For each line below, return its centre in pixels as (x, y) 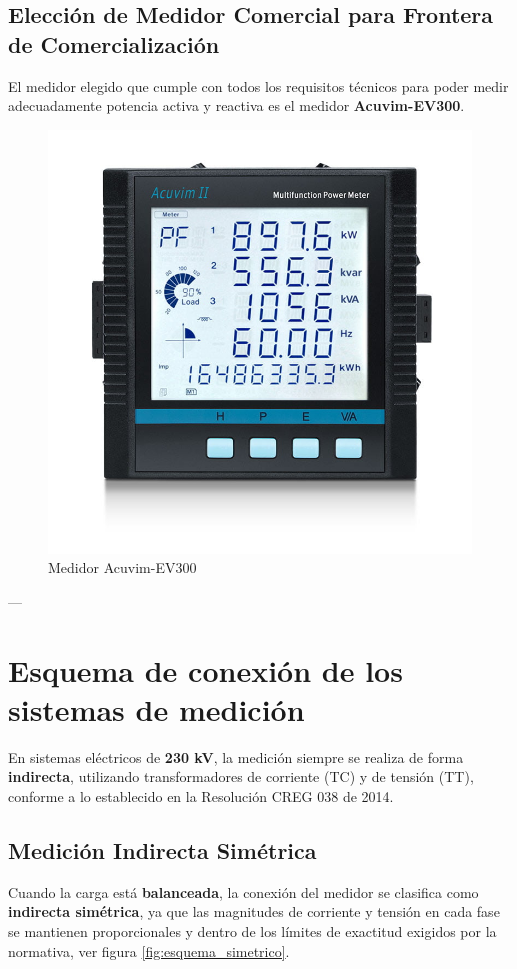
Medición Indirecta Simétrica (162, 850)
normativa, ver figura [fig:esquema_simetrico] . (149, 950)
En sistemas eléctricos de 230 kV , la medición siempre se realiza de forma (236, 756)
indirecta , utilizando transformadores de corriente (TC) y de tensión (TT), (241, 776)
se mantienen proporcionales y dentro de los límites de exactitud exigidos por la (252, 931)
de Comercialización (114, 43)
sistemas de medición (156, 708)
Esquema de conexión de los (205, 669)
